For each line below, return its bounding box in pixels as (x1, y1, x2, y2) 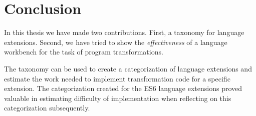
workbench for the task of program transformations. (4, 46, 163, 57)
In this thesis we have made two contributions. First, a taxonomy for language (4, 27, 244, 37)
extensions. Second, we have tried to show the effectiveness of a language (4, 36, 227, 47)
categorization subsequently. (4, 102, 90, 113)
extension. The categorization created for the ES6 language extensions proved (4, 83, 242, 93)
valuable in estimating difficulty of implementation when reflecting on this (4, 92, 231, 103)
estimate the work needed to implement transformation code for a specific (4, 73, 230, 83)
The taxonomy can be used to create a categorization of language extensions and (4, 63, 252, 73)
